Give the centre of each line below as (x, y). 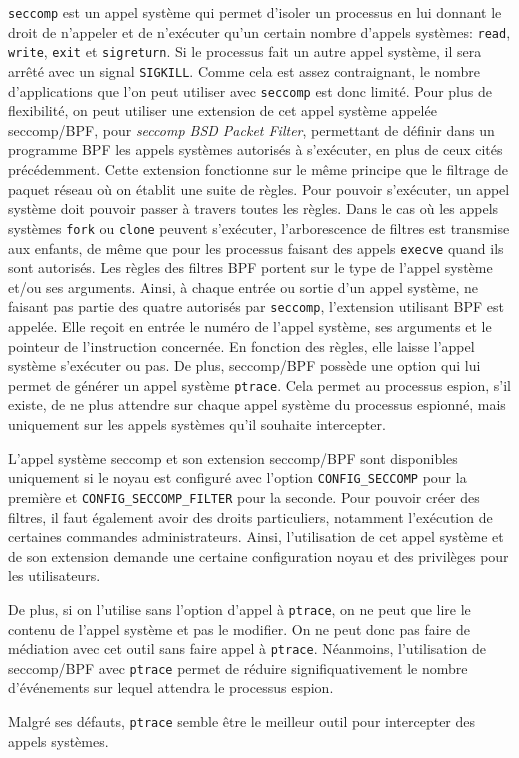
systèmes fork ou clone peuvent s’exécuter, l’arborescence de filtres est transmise (259, 227)
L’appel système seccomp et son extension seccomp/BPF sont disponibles (233, 457)
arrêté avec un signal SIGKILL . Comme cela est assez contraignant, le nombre (244, 70)
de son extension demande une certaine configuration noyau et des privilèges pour (258, 555)
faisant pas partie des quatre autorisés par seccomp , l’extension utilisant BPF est (256, 306)
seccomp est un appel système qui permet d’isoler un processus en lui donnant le (255, 12)
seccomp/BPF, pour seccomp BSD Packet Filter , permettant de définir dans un (251, 129)
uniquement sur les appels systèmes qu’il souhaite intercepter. (197, 424)
